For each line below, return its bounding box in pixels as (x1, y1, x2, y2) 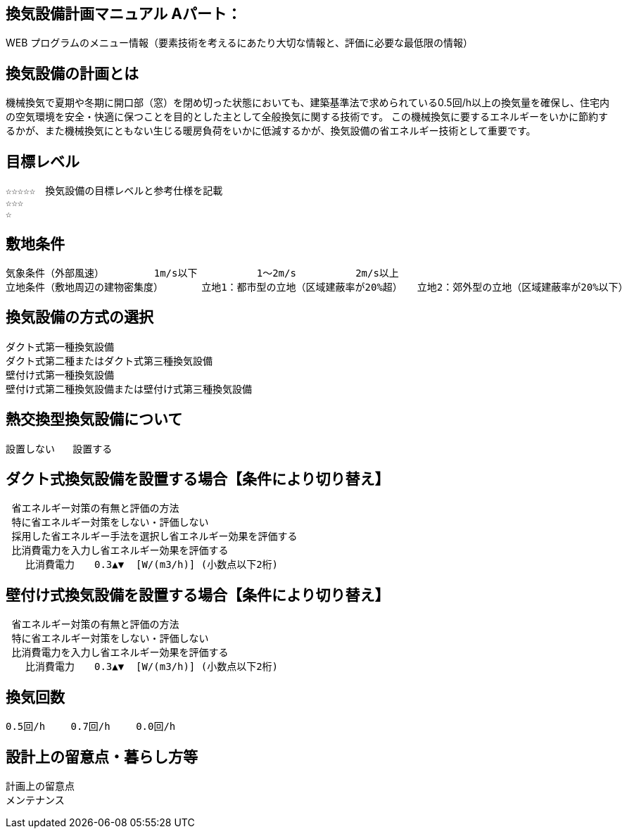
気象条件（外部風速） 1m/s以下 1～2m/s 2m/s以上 (6, 267, 399, 279)
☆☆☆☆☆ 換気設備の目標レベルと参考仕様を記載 (6, 185, 223, 197)
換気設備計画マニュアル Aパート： (6, 5, 242, 23)
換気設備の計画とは (6, 64, 139, 82)
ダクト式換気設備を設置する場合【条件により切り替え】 (6, 470, 390, 488)
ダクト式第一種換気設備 (6, 341, 114, 353)
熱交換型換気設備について (6, 410, 183, 429)
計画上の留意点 (6, 781, 75, 792)
